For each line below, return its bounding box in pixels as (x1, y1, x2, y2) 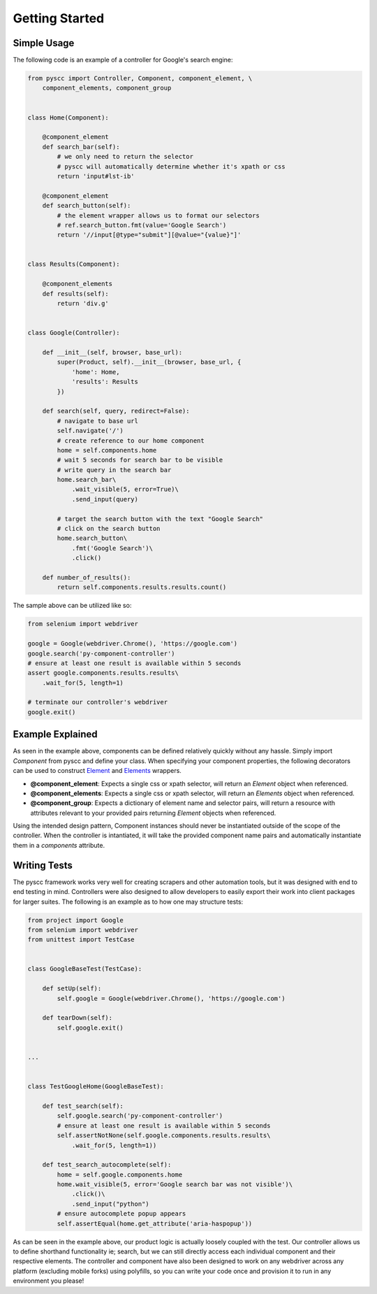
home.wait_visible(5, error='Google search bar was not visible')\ (57, 1181, 293, 1188)
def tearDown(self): (42, 1014, 113, 1022)
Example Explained (13, 728, 98, 741)
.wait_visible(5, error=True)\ (71, 485, 179, 493)
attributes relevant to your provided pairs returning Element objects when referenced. (30, 809, 276, 817)
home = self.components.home (57, 446, 157, 454)
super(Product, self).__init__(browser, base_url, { (57, 358, 242, 367)
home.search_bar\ (57, 476, 117, 484)
